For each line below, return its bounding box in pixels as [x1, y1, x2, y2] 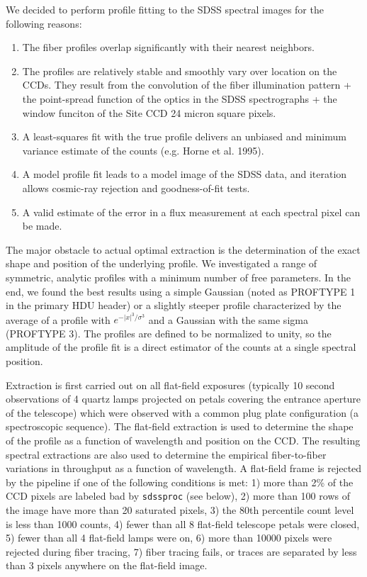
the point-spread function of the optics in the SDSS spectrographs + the [22, 91, 337, 106]
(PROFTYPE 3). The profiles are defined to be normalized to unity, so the [6, 325, 332, 340]
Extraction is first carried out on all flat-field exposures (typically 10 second [6, 377, 335, 392]
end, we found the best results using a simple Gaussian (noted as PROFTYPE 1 [6, 284, 356, 298]
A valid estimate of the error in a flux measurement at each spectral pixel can [22, 204, 361, 219]
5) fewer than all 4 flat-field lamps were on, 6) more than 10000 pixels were [6, 530, 332, 545]
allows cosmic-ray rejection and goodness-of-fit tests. [22, 180, 250, 195]
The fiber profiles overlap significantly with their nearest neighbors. [22, 40, 315, 55]
